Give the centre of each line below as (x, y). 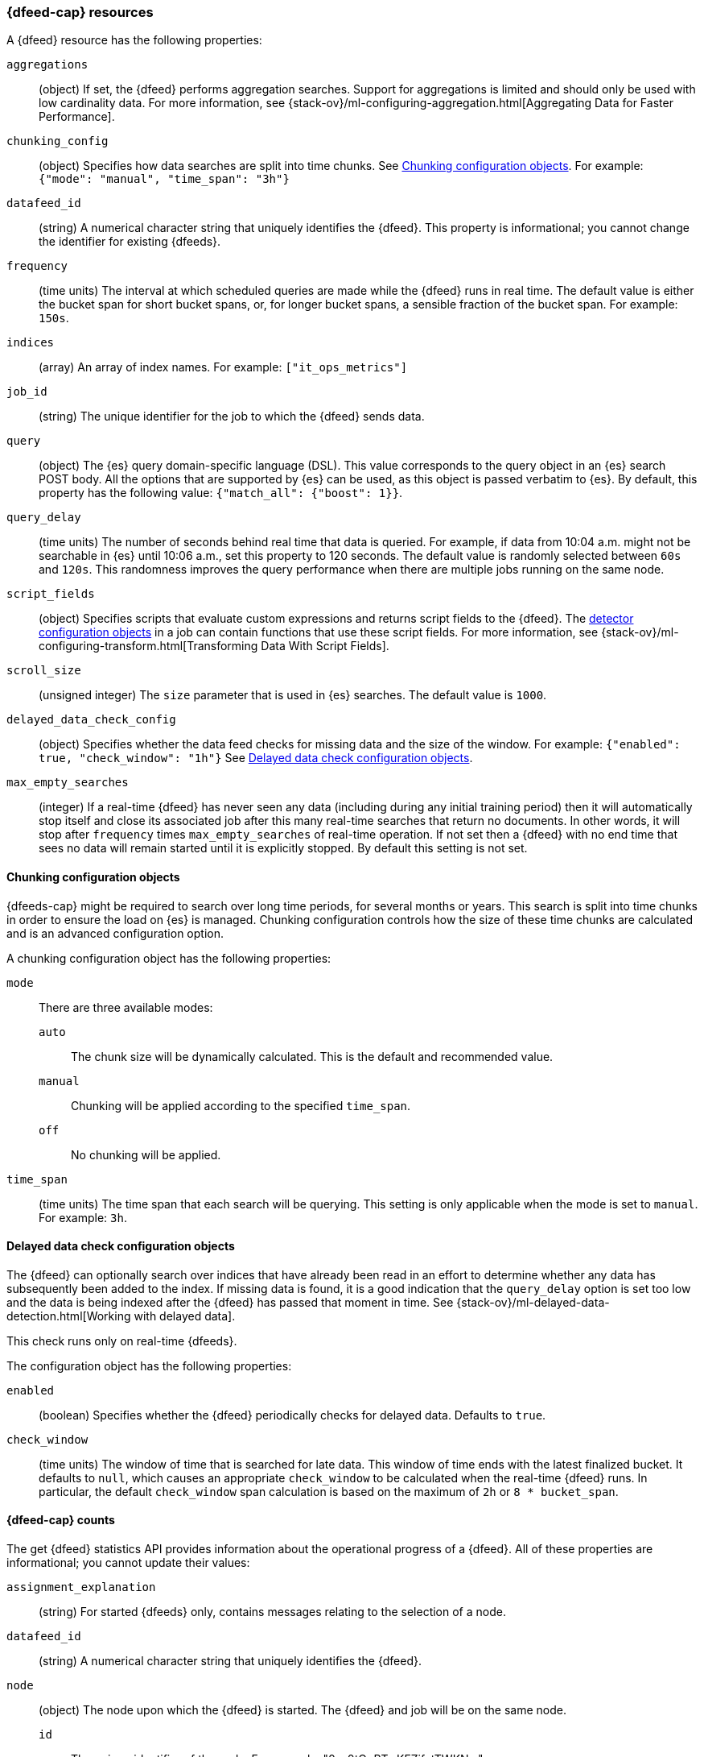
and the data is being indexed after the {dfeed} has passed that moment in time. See (230, 1302)
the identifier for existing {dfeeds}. (130, 242)
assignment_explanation (81, 1587)
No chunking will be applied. (146, 1154)
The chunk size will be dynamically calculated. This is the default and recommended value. (312, 1056)
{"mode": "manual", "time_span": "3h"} (164, 179)
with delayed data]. (185, 1316)
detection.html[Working (69, 1316)
